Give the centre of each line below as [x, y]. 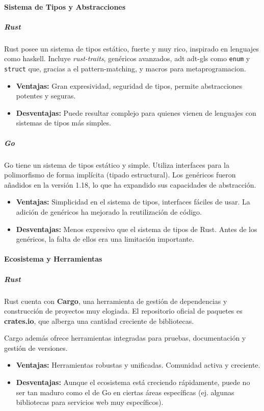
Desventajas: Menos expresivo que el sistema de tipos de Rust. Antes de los [137, 229]
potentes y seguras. [46, 96]
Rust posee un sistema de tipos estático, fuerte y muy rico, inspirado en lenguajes [131, 48]
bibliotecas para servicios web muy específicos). [90, 402]
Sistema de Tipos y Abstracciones [65, 6]
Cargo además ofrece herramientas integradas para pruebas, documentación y [125, 338]
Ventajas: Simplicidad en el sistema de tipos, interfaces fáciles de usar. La [133, 202]
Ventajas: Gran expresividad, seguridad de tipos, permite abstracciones [129, 85]
